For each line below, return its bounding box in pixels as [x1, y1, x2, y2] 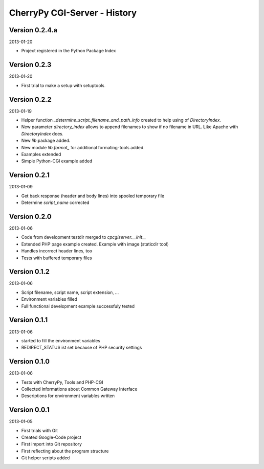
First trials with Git [21, 427, 58, 433]
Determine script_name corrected [21, 200, 90, 205]
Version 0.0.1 [9, 406, 50, 414]
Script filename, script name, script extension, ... [21, 289, 119, 295]
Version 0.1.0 [9, 357, 50, 366]
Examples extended [21, 152, 61, 157]
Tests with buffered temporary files [21, 255, 92, 261]
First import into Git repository [21, 441, 82, 447]
